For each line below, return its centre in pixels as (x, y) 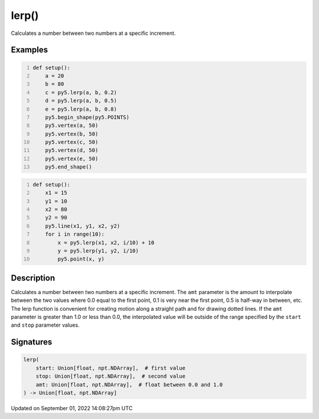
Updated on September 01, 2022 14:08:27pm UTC (72, 408)
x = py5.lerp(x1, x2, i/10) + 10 (106, 242)
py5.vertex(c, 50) (72, 142)
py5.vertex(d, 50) (72, 150)
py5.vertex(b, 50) (72, 134)
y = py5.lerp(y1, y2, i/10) (98, 251)
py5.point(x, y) (81, 259)
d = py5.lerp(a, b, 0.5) (81, 101)
